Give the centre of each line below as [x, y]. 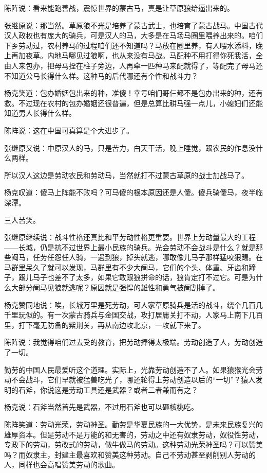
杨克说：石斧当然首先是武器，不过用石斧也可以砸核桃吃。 [101, 407]
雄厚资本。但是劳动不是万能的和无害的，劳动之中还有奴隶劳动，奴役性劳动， [133, 434]
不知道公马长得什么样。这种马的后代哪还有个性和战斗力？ [101, 75]
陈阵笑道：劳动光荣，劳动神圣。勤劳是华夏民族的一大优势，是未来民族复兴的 [133, 424]
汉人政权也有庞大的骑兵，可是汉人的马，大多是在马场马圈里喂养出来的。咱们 [133, 35]
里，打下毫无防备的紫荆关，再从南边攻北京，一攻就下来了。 [105, 325]
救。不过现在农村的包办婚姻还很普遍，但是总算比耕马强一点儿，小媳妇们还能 [133, 103]
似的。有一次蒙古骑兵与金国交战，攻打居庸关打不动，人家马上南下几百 [144, 315]
